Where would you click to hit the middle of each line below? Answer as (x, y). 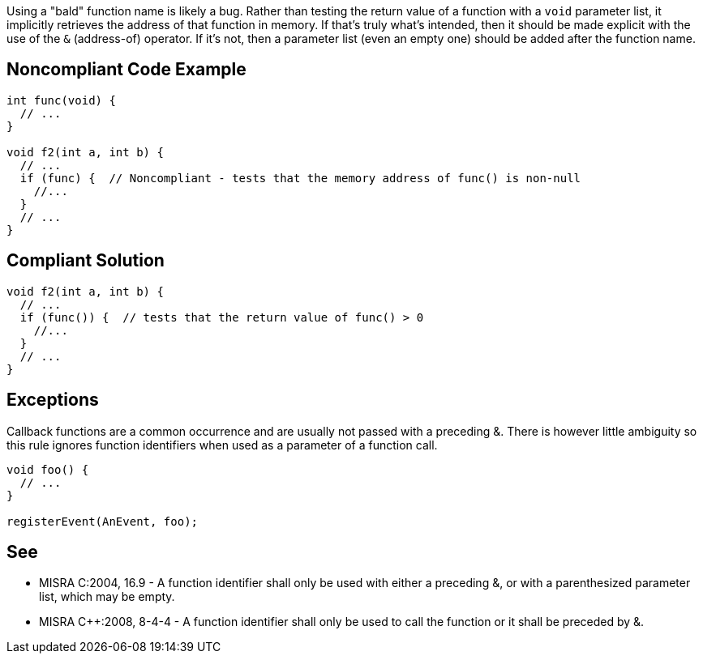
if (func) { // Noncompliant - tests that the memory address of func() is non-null (300, 178)
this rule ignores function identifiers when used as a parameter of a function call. (222, 445)
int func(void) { (61, 100)
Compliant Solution (86, 261)
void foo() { (48, 469)
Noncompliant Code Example (126, 70)
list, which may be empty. (107, 597)
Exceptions (53, 400)
